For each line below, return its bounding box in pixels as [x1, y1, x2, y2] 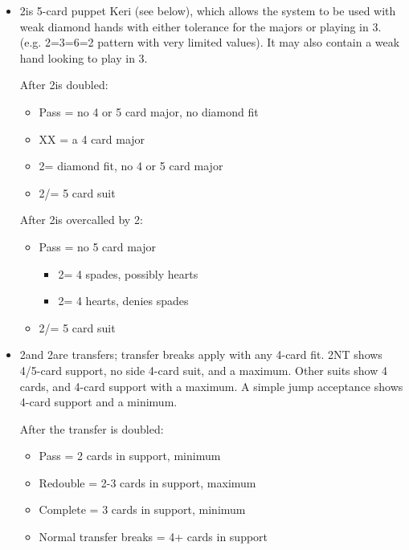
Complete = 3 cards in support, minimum [39, 501, 246, 518]
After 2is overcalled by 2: [19, 211, 143, 228]
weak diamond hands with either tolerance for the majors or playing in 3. [19, 18, 382, 35]
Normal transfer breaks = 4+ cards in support [39, 528, 268, 545]
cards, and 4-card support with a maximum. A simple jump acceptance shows [19, 377, 403, 394]
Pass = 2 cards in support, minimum [39, 447, 221, 464]
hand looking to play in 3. [19, 49, 148, 66]
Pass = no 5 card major [39, 238, 157, 255]
